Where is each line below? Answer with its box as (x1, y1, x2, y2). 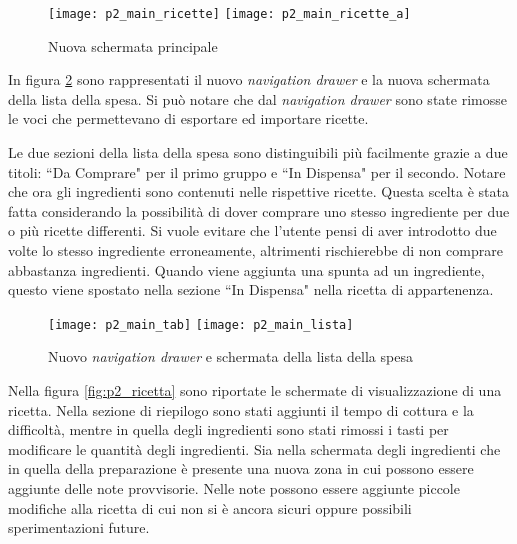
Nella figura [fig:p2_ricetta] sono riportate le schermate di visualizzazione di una (8, 380, 502, 401)
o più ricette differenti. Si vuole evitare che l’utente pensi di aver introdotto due (8, 220, 497, 241)
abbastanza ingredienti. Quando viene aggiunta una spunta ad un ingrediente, (8, 259, 485, 280)
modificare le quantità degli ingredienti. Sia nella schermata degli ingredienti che (8, 438, 501, 459)
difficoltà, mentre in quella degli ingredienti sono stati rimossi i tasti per (8, 419, 449, 440)
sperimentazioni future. (8, 517, 150, 538)
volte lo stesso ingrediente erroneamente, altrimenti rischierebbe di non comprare (8, 240, 503, 260)
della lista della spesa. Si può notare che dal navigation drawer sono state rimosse (8, 88, 507, 109)
